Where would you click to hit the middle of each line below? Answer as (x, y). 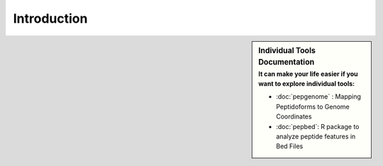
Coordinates (294, 116)
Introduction (50, 18)
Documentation (287, 62)
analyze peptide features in (316, 137)
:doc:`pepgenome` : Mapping (319, 96)
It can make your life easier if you (308, 74)
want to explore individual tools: (307, 84)
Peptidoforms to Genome (313, 106)
